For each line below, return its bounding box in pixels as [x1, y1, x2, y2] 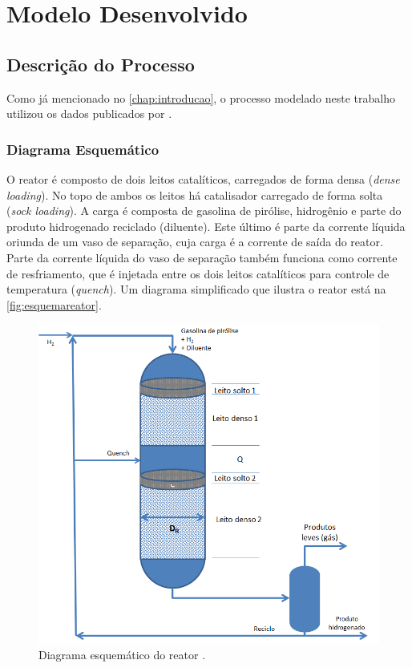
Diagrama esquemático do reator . [38, 646, 206, 663]
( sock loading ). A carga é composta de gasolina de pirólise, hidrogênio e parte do [6, 202, 402, 219]
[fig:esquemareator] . [6, 296, 102, 313]
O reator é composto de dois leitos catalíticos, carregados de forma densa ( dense [6, 170, 400, 187]
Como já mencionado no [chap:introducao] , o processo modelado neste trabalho [6, 89, 395, 106]
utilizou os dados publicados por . [6, 105, 172, 122]
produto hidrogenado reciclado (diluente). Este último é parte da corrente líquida [6, 217, 406, 234]
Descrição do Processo [6, 51, 195, 76]
